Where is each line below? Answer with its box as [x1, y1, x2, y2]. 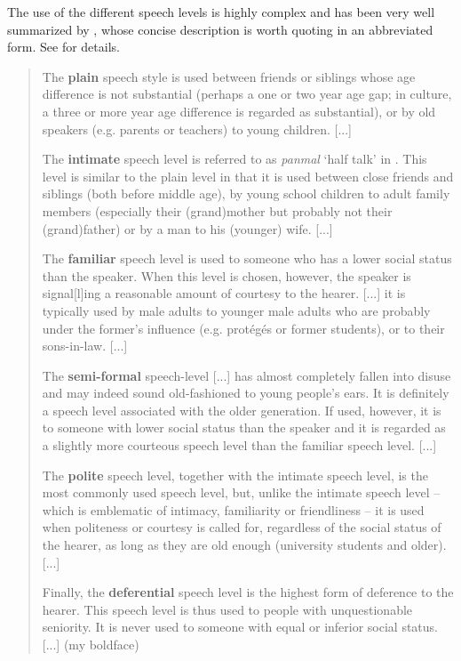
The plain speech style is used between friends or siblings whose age [42, 67, 416, 85]
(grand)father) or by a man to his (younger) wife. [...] [42, 219, 333, 238]
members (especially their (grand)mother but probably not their [42, 201, 393, 220]
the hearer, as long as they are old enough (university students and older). [42, 536, 447, 554]
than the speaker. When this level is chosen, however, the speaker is [42, 266, 411, 285]
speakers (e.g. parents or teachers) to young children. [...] [42, 119, 352, 138]
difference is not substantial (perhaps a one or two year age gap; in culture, [42, 85, 452, 103]
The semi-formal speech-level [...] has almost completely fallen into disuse [42, 366, 451, 384]
